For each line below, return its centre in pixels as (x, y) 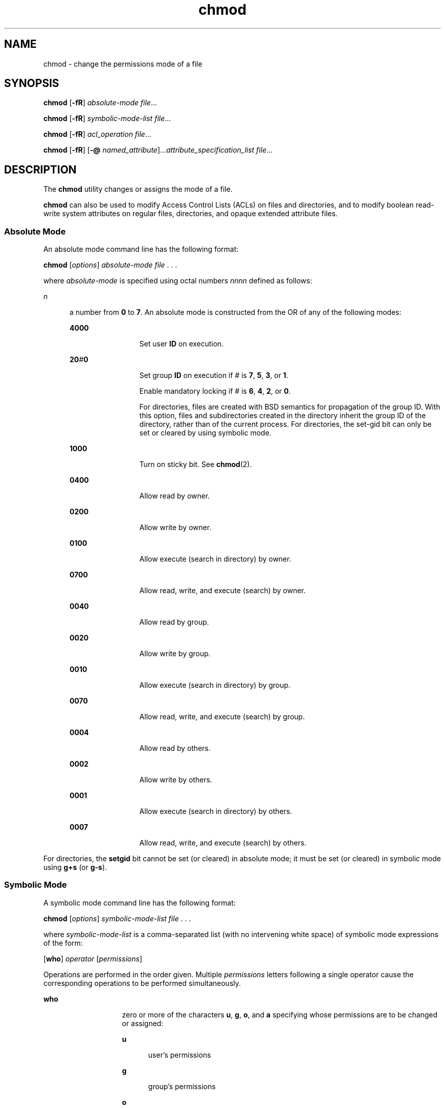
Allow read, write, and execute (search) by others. (223, 843)
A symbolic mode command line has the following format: (139, 902)
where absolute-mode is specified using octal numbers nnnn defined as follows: (178, 281)
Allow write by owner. (175, 528)
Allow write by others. (176, 780)
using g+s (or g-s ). (75, 867)
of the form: (63, 943)
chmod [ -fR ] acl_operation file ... (97, 134)
